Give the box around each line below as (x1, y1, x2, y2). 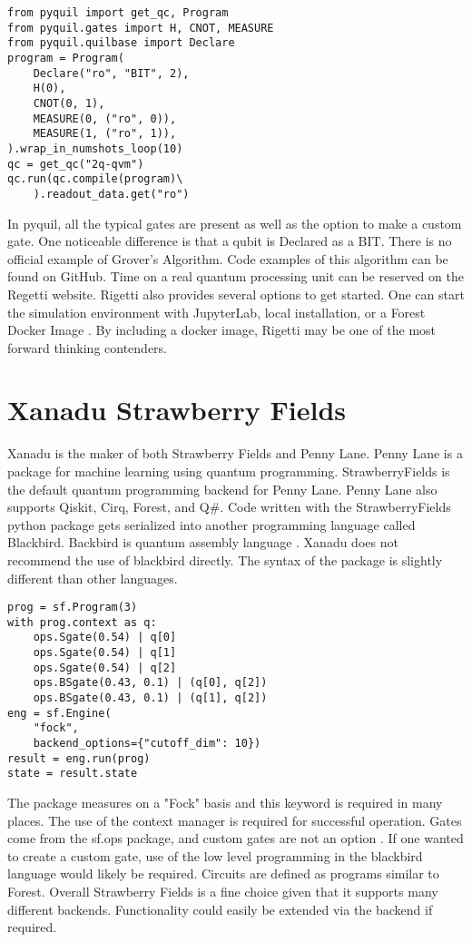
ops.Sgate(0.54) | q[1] (33, 646, 177, 660)
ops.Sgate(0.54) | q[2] (33, 661, 177, 674)
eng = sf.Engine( (7, 706, 112, 720)
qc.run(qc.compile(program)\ (7, 172, 183, 186)
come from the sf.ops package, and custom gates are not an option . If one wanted (7, 829, 464, 848)
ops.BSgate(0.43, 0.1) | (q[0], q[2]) (33, 676, 268, 690)
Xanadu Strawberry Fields (7, 391, 347, 428)
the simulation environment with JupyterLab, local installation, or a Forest (7, 302, 426, 321)
